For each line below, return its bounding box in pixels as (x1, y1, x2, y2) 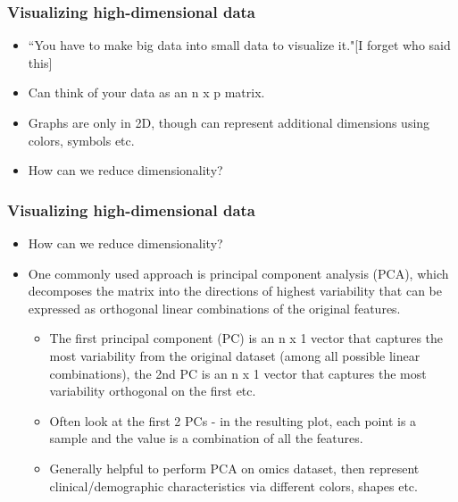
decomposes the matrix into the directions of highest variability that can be (28, 281, 442, 300)
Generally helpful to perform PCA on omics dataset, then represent (49, 458, 420, 477)
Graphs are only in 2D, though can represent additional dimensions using (28, 113, 430, 131)
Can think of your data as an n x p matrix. (28, 83, 265, 102)
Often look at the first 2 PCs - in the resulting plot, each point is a (49, 411, 417, 430)
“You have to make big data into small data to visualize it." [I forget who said (28, 36, 451, 54)
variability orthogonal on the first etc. (49, 381, 256, 400)
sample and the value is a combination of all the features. (49, 429, 363, 448)
